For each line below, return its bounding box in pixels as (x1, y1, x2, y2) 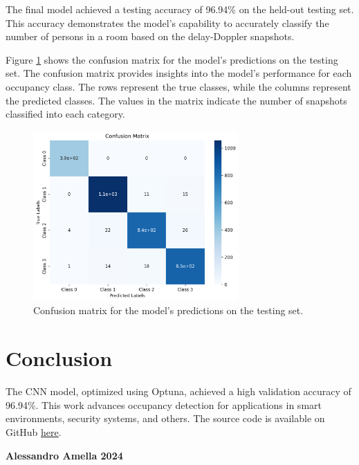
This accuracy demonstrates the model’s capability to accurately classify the (6, 15, 329, 30)
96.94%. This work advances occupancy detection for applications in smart (6, 397, 322, 412)
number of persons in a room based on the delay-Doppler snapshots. (6, 29, 295, 44)
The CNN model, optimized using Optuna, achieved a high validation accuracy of (6, 384, 351, 399)
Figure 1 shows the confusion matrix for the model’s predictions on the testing (6, 52, 338, 66)
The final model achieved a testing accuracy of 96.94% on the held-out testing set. (6, 2, 354, 16)
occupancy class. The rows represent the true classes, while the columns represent (6, 79, 351, 93)
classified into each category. (6, 107, 125, 121)
